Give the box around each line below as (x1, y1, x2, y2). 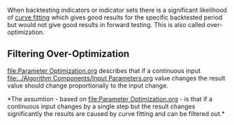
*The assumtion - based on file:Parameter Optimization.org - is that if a (7, 94, 213, 103)
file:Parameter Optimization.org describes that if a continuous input (7, 66, 201, 75)
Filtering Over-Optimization (7, 48, 130, 60)
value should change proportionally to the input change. (7, 81, 169, 90)
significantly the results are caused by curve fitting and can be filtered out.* (7, 109, 226, 117)
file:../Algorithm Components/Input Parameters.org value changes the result (7, 74, 226, 82)
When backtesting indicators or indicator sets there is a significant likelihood (7, 6, 227, 14)
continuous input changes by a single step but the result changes (7, 102, 196, 110)
